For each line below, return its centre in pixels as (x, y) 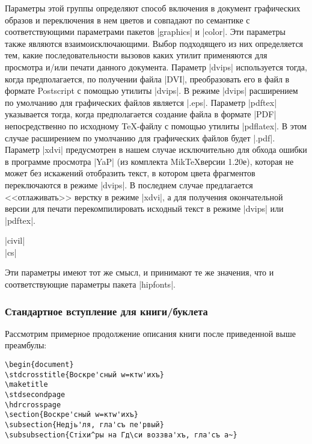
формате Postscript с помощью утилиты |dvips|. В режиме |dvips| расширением (151, 91)
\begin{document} (39, 365)
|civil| (15, 240)
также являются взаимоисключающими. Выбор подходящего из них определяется (154, 43)
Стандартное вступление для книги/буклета (106, 311)
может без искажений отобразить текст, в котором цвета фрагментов (130, 173)
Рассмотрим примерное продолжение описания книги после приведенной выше (150, 333)
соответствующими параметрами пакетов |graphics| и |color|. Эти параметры (145, 32)
